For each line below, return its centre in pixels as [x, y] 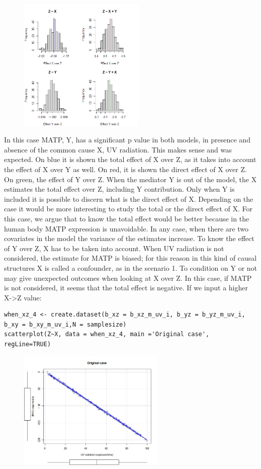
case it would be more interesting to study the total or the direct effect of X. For [128, 209]
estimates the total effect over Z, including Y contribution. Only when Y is [119, 189]
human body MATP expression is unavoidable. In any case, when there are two [126, 228]
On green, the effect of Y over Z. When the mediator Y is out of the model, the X [130, 179]
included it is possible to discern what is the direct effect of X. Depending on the [129, 199]
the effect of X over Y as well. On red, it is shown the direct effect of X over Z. [125, 169]
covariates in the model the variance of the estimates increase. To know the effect [129, 238]
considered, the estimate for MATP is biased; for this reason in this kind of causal [130, 258]
